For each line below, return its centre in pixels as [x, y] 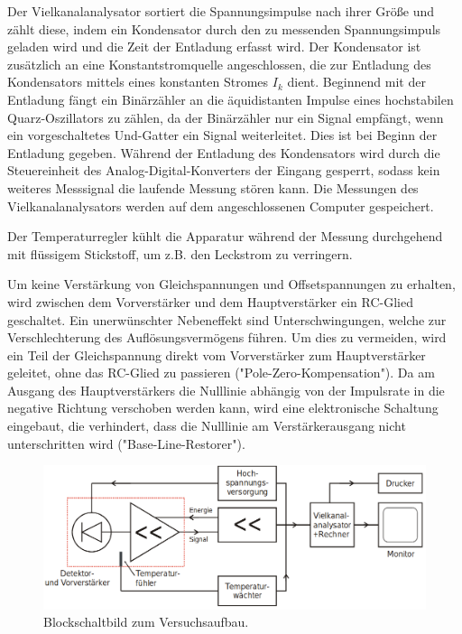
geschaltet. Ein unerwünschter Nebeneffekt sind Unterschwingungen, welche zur [227, 319]
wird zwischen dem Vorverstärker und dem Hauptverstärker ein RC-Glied [210, 301]
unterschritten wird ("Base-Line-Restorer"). [126, 443]
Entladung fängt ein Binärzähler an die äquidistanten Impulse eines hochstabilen [231, 99]
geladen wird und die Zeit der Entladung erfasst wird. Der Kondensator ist [214, 47]
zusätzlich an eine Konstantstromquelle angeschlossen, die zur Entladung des [219, 64]
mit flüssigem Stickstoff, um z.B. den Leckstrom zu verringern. [180, 253]
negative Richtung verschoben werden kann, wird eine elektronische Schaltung [223, 408]
